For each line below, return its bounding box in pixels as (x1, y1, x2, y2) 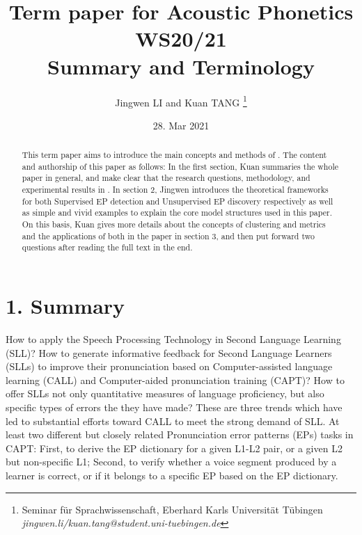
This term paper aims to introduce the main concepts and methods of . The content (22, 149, 327, 161)
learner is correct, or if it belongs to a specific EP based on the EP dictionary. (6, 468, 338, 482)
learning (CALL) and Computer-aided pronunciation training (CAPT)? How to (6, 372, 345, 387)
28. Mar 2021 (152, 118, 210, 132)
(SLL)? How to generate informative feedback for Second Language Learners (6, 345, 332, 360)
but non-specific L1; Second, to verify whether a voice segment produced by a (6, 454, 337, 469)
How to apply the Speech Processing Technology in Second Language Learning (6, 331, 341, 346)
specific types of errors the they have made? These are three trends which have (6, 399, 343, 414)
